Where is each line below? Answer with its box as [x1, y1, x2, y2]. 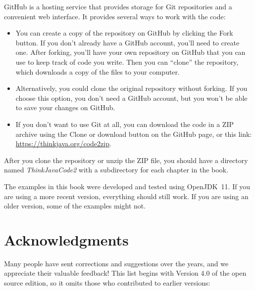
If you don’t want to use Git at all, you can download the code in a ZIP [15, 119, 234, 129]
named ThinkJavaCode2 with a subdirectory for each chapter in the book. [4, 165, 228, 175]
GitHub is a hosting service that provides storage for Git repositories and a [4, 1, 232, 11]
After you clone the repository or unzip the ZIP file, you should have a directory [4, 155, 248, 165]
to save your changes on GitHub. [15, 102, 115, 113]
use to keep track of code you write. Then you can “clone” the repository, [15, 56, 239, 67]
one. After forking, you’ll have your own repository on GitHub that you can [15, 47, 246, 57]
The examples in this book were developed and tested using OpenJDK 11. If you [4, 181, 250, 191]
